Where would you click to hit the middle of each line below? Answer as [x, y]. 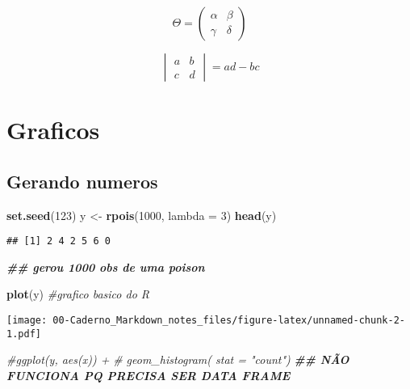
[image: [27, 321]
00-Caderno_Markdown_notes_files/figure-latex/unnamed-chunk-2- [229, 321]
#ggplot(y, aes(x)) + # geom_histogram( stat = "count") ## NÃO [178, 359]
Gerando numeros [82, 181]
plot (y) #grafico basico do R [78, 294]
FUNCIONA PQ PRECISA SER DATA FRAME [149, 375]
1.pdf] [24, 334]
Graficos [53, 130]
